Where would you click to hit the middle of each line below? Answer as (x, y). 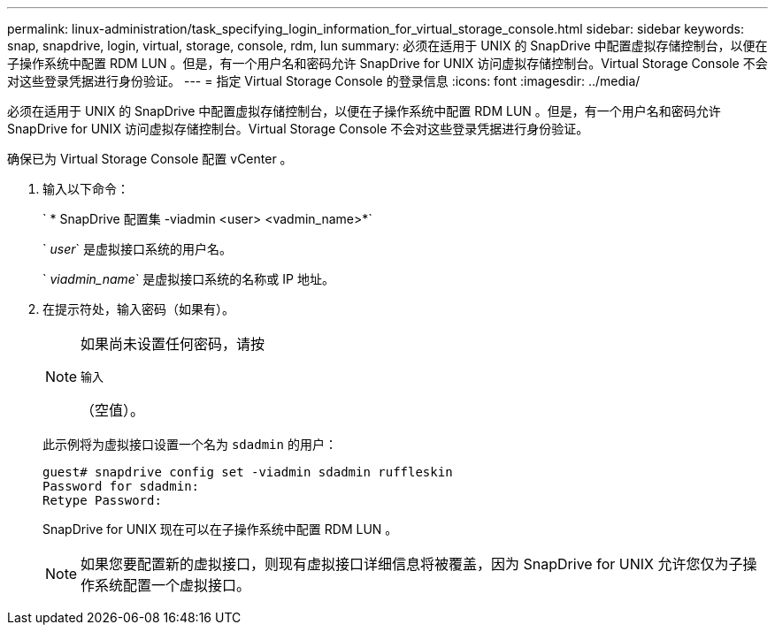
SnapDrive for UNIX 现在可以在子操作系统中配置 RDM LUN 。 (220, 529)
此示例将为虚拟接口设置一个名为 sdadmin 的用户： (190, 444)
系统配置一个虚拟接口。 (173, 585)
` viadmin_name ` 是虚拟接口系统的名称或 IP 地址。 (188, 279)
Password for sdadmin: (121, 486)
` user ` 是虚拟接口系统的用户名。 (137, 249)
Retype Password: (102, 500)
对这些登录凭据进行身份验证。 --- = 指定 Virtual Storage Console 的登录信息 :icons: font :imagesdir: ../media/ (324, 81)
